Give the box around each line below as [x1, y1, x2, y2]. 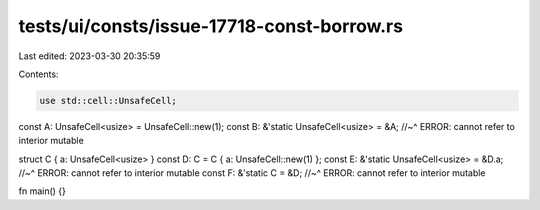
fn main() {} [18, 185, 67, 197]
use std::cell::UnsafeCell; [39, 95, 177, 106]
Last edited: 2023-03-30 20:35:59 [18, 50, 161, 62]
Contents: [18, 68, 59, 80]
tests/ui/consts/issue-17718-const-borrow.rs [18, 15, 404, 37]
